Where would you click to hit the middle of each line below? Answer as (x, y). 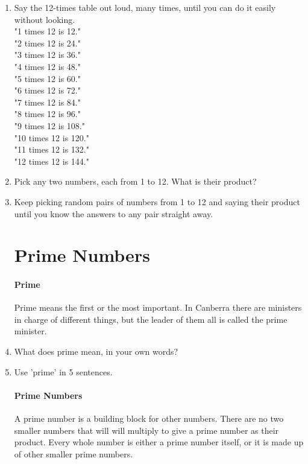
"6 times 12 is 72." (47, 90)
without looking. (45, 19)
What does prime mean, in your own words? (96, 351)
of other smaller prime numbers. (74, 453)
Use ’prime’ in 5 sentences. (63, 371)
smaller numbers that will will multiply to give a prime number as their (146, 430)
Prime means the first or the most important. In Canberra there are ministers (158, 307)
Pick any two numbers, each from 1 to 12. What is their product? (135, 181)
